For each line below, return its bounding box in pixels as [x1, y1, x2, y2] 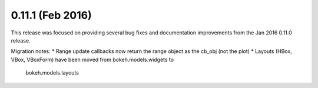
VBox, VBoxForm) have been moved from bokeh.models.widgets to [11, 56, 174, 63]
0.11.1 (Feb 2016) [11, 9, 92, 22]
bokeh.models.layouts [25, 69, 79, 76]
